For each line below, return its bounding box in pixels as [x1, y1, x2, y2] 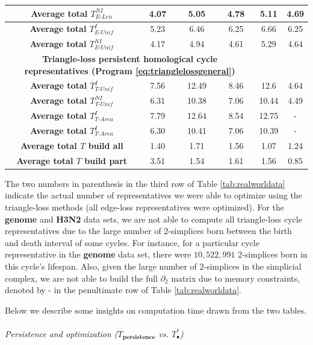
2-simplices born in [238, 248, 308, 261]
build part [84, 154, 128, 166]
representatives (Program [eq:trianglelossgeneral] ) [24, 64, 235, 77]
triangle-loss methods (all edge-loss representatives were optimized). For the [5, 200, 285, 213]
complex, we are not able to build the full [5, 271, 158, 284]
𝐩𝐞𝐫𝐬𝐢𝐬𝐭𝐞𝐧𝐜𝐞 [122, 334, 155, 341]
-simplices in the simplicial [203, 259, 302, 272]
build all [88, 139, 123, 151]
